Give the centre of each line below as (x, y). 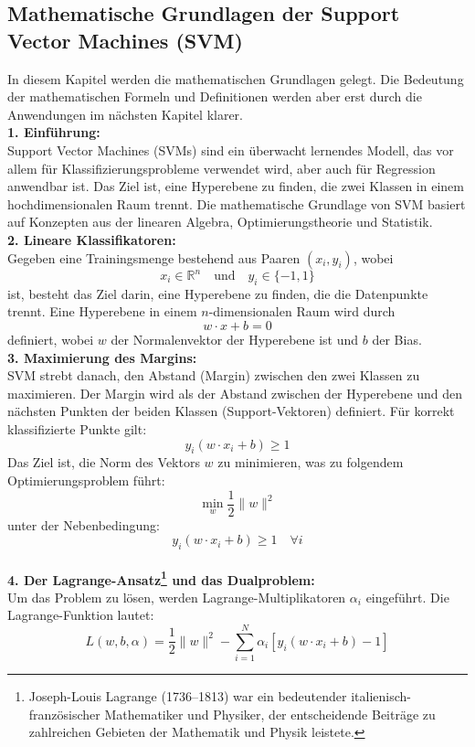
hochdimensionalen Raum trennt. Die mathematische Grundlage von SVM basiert (237, 203)
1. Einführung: (54, 132)
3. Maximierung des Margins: (102, 357)
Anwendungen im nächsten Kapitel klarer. (126, 114)
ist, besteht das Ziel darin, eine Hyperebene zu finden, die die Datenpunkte (218, 293)
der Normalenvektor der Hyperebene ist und (235, 340)
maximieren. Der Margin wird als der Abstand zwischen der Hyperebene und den (235, 393)
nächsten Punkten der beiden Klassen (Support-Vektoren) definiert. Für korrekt (231, 411)
